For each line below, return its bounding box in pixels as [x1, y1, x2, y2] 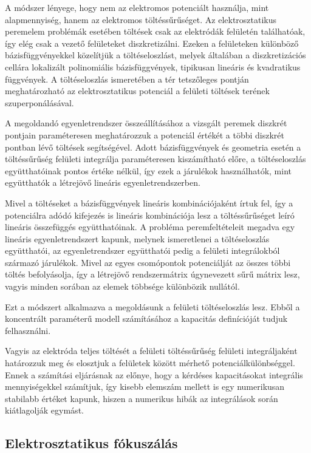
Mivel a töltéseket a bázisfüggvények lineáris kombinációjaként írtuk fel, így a [5, 196, 293, 209]
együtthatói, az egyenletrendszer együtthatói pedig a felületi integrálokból [5, 244, 280, 257]
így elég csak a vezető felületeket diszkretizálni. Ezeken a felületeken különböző [5, 36, 299, 49]
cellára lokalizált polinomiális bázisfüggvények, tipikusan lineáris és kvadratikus [5, 60, 301, 73]
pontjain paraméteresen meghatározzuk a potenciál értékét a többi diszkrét [5, 128, 285, 141]
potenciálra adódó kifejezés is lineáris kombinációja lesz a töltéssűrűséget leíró [5, 208, 295, 221]
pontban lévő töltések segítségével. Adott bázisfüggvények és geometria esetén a [5, 140, 301, 153]
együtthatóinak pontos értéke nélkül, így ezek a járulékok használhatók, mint [5, 164, 292, 177]
